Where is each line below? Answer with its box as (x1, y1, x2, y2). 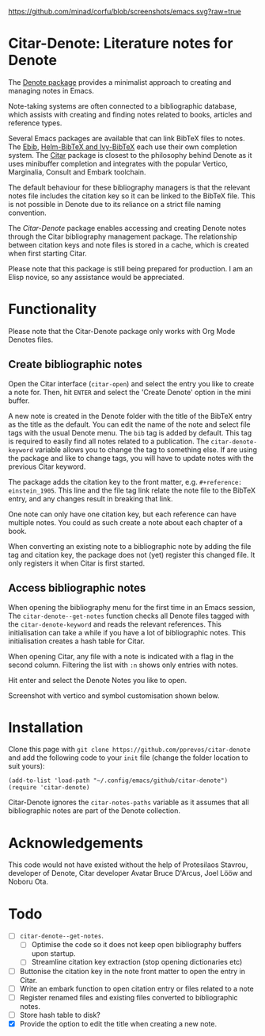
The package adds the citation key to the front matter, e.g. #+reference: (8, 477, 243, 486)
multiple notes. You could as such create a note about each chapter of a (8, 517, 244, 527)
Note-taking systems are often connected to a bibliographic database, (8, 101, 237, 110)
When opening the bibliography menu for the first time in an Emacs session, (8, 602, 256, 612)
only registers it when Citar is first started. (8, 558, 146, 568)
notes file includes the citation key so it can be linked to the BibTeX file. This (8, 190, 256, 201)
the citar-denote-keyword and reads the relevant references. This (8, 619, 221, 629)
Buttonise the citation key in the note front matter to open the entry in (19, 966, 246, 976)
